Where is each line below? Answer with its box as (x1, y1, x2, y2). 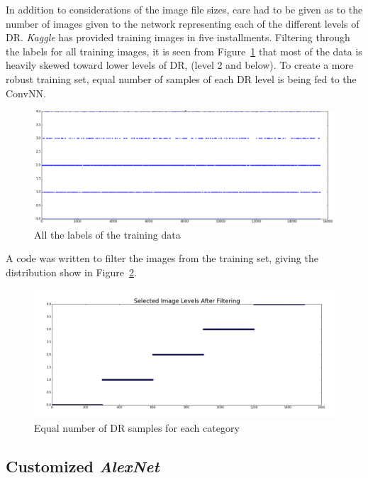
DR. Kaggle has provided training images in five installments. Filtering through (6, 30, 350, 45)
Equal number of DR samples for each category (34, 420, 240, 435)
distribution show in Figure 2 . (6, 265, 137, 279)
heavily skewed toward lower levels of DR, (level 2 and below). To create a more (6, 58, 354, 72)
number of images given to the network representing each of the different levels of (6, 16, 359, 31)
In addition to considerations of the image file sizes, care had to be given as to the (6, 2, 363, 16)
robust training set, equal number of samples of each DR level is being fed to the (6, 71, 357, 86)
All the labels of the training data (34, 227, 181, 241)
